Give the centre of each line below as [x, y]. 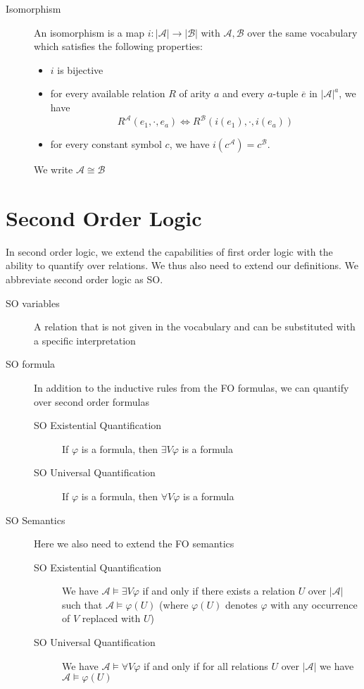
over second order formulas [92, 401]
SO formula [31, 364]
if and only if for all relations [206, 665]
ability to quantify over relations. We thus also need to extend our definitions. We [182, 265]
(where [174, 604]
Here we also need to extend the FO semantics [134, 544]
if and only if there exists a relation [219, 591]
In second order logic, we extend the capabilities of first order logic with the [169, 251]
